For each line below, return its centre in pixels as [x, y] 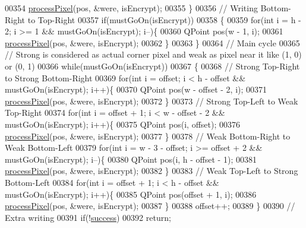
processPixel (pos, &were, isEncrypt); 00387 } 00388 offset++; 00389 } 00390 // [150, 206]
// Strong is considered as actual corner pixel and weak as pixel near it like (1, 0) [153, 54]
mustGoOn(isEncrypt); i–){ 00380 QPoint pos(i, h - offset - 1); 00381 [131, 159]
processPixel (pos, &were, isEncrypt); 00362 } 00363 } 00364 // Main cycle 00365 [152, 42]
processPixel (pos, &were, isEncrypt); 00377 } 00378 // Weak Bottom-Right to [148, 136]
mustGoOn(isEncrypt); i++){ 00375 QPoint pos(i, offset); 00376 [122, 124]
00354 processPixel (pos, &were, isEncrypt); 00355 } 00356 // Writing [131, 8]
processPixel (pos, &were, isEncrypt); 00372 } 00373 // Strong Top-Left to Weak [152, 101]
